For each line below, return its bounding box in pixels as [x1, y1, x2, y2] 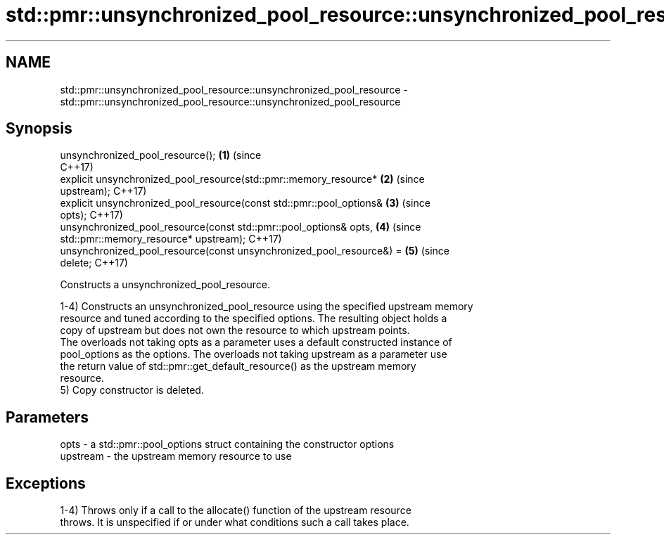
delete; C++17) [60, 257, 128, 269]
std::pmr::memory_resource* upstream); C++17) [60, 233, 282, 245]
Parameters [6, 408, 89, 426]
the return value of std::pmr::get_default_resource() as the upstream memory [60, 360, 416, 373]
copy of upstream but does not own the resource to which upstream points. [60, 324, 410, 337]
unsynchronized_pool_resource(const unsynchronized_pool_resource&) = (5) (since [60, 245, 449, 257]
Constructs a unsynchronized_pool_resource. [60, 278, 271, 291]
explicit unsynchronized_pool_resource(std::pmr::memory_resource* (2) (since [60, 173, 425, 186]
